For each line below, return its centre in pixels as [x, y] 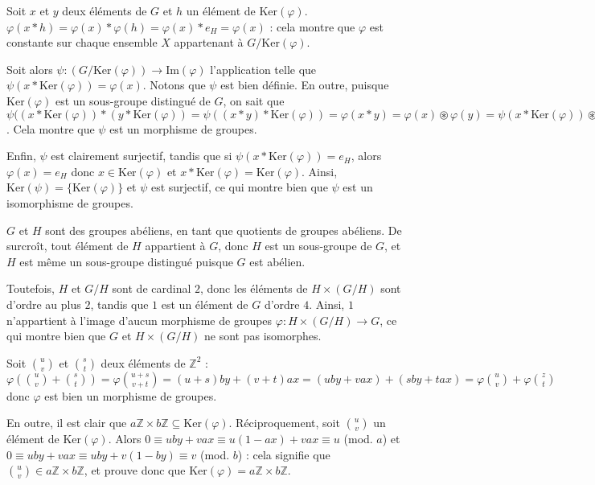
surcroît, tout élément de [68, 246]
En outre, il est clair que [67, 423]
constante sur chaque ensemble [82, 42]
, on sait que [254, 100]
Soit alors [30, 69]
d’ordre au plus [44, 304]
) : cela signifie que [284, 454]
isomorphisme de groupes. [70, 202]
